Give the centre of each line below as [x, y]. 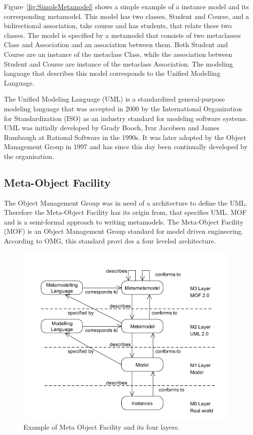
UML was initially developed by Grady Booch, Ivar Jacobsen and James [112, 128]
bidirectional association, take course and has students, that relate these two [118, 26]
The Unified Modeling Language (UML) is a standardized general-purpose [115, 99]
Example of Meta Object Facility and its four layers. [101, 427]
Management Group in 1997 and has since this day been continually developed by [126, 147]
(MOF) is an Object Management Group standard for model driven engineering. [124, 231]
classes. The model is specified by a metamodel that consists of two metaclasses [122, 35]
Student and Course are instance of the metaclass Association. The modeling [118, 63]
